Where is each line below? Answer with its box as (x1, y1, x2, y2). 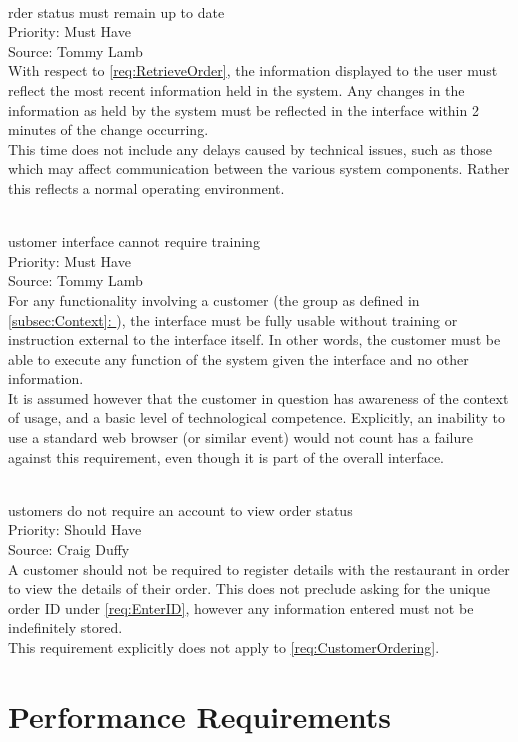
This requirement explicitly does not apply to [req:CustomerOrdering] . (8, 637, 440, 657)
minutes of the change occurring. (8, 119, 209, 140)
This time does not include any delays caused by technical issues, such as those (8, 138, 493, 159)
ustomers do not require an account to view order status (8, 499, 353, 520)
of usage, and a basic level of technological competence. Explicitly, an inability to (8, 407, 505, 428)
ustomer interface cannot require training (8, 231, 260, 252)
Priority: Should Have (8, 519, 142, 540)
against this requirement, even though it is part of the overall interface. (8, 446, 444, 467)
